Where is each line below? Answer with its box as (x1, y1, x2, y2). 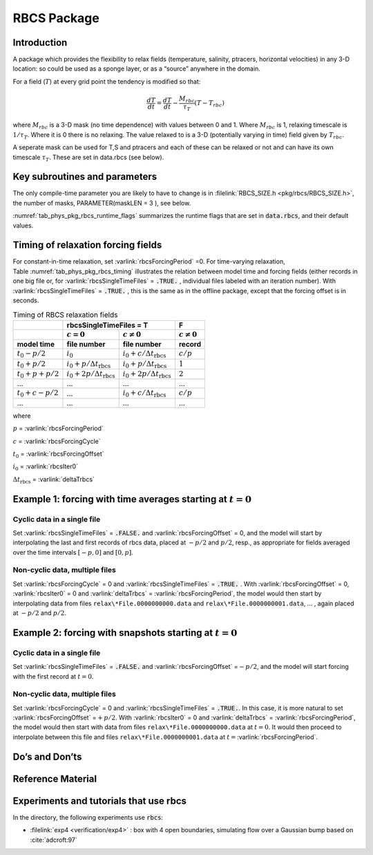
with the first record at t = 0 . (12, 672, 94, 681)
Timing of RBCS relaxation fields (12, 310, 118, 320)
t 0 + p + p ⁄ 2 (17, 369, 59, 380)
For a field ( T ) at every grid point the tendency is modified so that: (12, 77, 201, 86)
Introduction (12, 37, 68, 48)
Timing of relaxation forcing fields (12, 239, 162, 251)
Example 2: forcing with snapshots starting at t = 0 (12, 627, 238, 638)
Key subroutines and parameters (12, 171, 157, 183)
